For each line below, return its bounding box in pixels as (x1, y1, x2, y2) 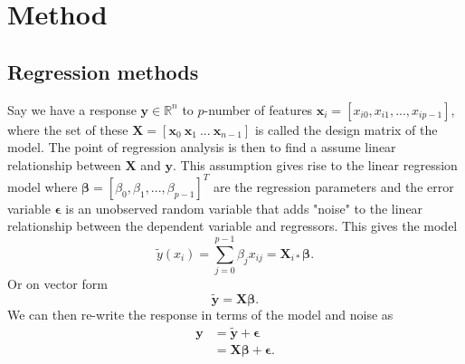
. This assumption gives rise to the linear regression (172, 155, 458, 174)
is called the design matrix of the (254, 120, 438, 139)
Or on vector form (7, 274, 108, 293)
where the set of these (7, 120, 128, 139)
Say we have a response (7, 100, 137, 119)
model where (7, 177, 78, 196)
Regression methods (7, 57, 199, 85)
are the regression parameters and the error (213, 177, 454, 196)
